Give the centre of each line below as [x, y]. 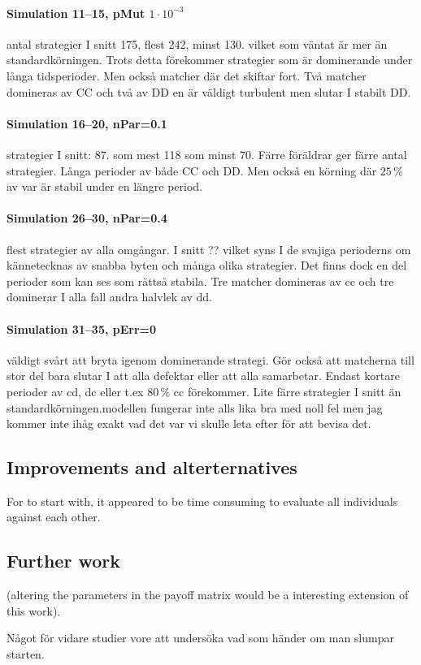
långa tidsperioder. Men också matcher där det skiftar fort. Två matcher [187, 75]
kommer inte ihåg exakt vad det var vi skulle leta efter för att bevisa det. [189, 423]
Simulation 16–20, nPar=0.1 [87, 123]
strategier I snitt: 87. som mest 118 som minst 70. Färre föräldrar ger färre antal [207, 154]
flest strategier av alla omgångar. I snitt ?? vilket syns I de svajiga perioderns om [209, 249]
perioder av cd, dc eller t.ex [75, 391]
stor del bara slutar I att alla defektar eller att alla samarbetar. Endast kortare [203, 376]
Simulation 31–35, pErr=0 [82, 328]
